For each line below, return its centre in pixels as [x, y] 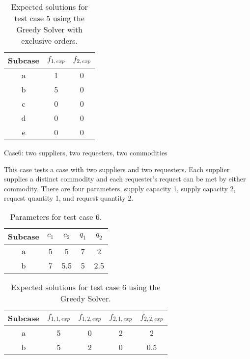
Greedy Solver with [50, 29]
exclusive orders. [49, 41]
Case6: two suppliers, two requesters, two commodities [86, 152]
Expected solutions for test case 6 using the [86, 287]
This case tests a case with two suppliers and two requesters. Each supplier [117, 169]
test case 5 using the [49, 18]
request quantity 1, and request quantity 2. [69, 198]
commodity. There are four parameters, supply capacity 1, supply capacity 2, [120, 188]
